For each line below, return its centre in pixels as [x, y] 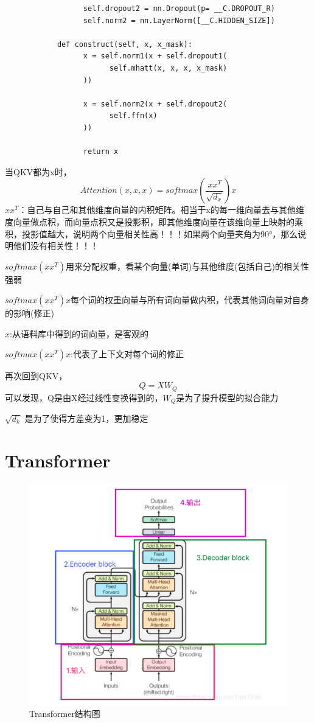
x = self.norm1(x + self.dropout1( [155, 56]
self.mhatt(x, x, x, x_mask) [168, 68]
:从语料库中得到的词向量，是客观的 [79, 333]
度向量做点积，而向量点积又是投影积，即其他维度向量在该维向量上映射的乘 [154, 221]
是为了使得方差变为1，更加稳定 [86, 418]
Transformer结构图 [65, 714]
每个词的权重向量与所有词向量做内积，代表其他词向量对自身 [190, 300]
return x [101, 152]
